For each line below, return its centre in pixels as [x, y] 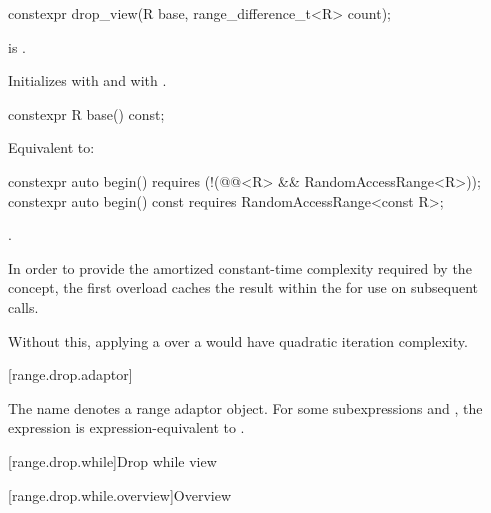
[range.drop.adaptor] [70, 374]
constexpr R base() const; [86, 113]
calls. [23, 306]
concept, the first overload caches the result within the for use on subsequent [243, 287]
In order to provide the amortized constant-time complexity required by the [240, 267]
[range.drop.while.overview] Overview [120, 494]
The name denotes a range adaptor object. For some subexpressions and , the [245, 407]
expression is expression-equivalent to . [126, 427]
